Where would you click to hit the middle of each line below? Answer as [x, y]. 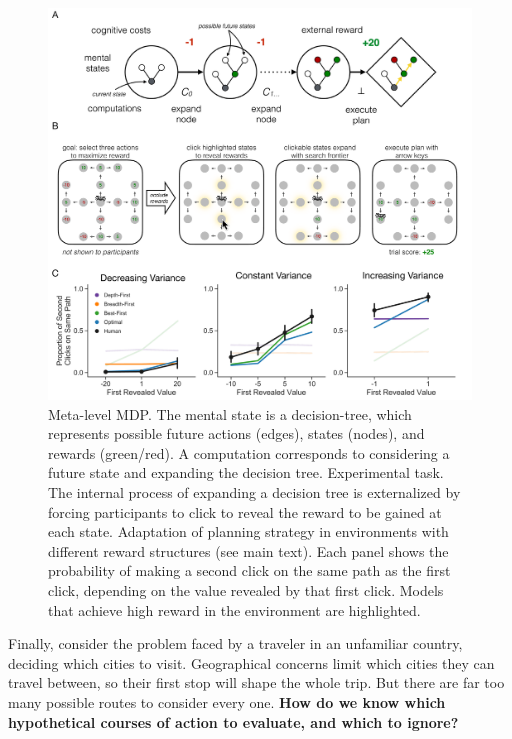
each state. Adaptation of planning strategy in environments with [248, 531]
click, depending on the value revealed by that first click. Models [246, 590]
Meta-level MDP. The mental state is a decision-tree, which [230, 413]
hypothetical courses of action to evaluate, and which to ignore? [233, 721]
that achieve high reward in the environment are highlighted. [234, 609]
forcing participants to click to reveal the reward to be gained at [245, 511]
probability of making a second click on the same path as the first [249, 570]
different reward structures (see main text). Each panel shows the [248, 550]
